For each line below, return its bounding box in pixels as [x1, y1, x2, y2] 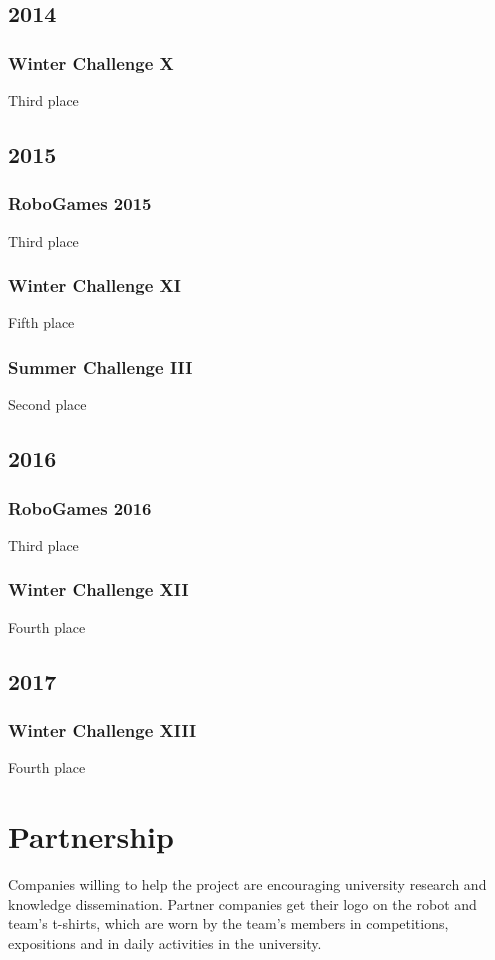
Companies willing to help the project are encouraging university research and [8, 873, 487, 894]
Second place [8, 394, 87, 415]
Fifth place [8, 312, 75, 333]
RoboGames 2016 [8, 495, 152, 520]
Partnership [8, 816, 174, 856]
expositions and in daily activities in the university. [8, 932, 322, 953]
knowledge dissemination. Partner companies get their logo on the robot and [8, 893, 477, 914]
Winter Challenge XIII [8, 717, 197, 742]
